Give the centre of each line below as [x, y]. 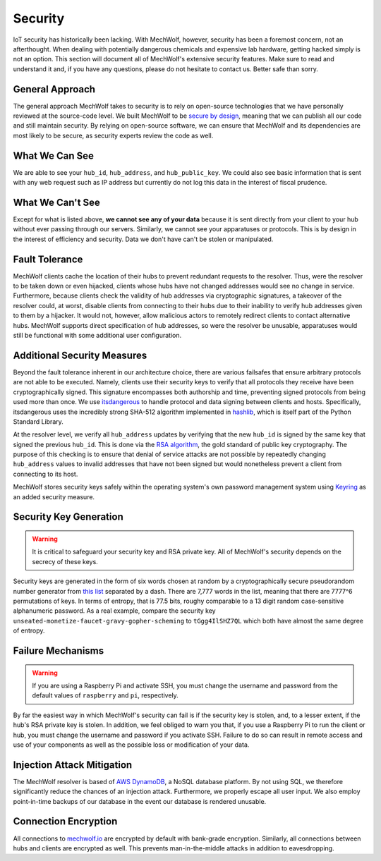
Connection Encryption [65, 822]
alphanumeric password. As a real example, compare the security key [114, 611]
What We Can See [54, 155]
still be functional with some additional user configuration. [97, 336]
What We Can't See [56, 202]
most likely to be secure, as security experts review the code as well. [113, 135]
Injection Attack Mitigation [73, 765]
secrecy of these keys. [65, 561]
